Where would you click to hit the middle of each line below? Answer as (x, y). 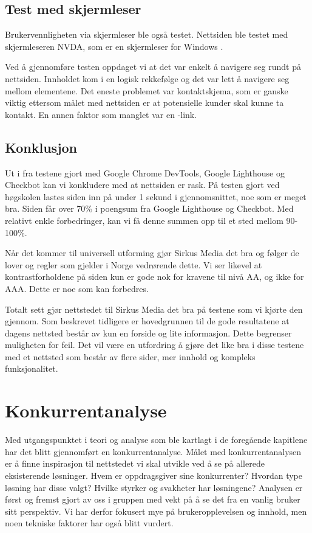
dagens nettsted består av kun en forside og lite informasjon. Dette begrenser (148, 333)
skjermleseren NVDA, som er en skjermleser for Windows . (114, 46)
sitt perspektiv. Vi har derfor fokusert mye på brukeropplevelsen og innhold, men (156, 511)
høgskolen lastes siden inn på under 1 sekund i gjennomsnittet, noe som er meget (156, 196)
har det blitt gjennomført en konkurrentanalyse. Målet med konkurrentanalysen (153, 451)
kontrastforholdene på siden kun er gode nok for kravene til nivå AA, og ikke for (154, 277)
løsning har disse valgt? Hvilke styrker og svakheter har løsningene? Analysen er (154, 487)
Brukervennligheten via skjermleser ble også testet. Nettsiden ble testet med (147, 34)
